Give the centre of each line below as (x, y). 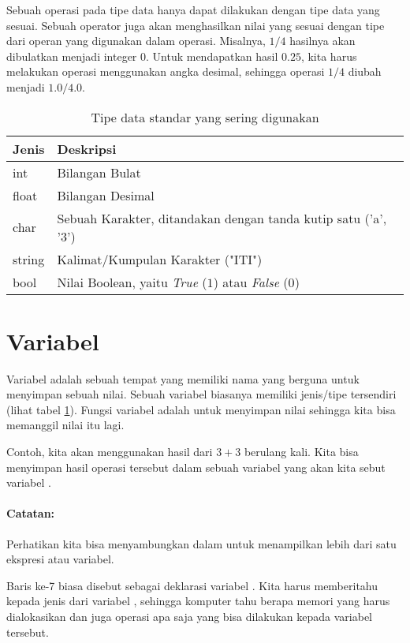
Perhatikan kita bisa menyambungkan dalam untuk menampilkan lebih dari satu (201, 543)
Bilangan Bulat (99, 172)
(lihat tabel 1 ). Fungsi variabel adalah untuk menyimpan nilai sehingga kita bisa (201, 409)
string (29, 259)
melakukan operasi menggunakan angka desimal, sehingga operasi (166, 71)
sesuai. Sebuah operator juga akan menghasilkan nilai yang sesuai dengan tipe (196, 25)
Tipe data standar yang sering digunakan (205, 117)
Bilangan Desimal (106, 195)
